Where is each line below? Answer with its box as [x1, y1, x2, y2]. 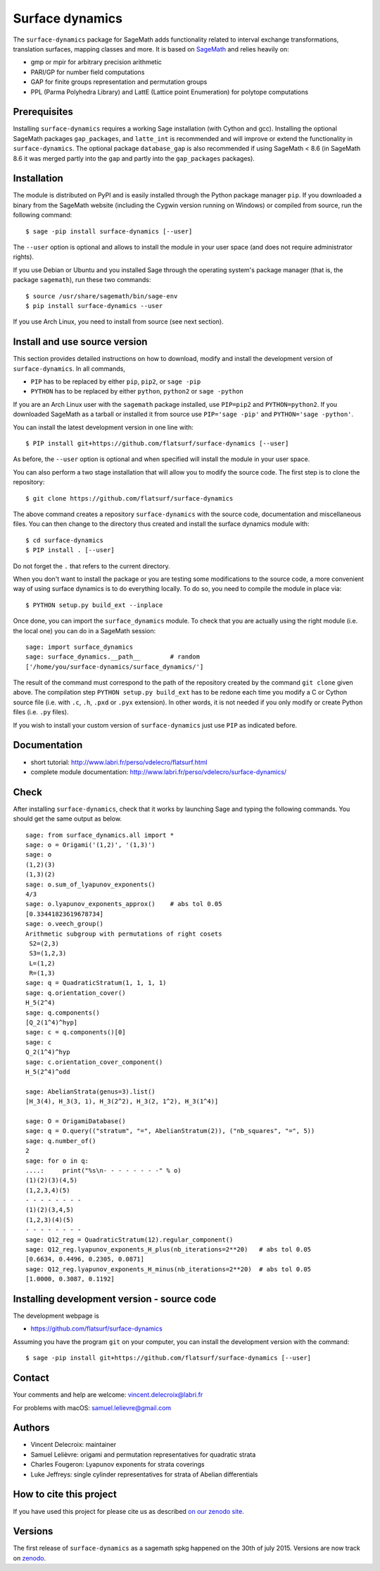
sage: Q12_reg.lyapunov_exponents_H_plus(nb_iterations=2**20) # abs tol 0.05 [25, 1245, 312, 1254]
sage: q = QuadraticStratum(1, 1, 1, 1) [25, 979, 167, 987]
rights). [13, 252, 34, 261]
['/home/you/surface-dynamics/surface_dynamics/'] [25, 663, 204, 671]
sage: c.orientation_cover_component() [25, 1058, 163, 1066]
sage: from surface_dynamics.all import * [25, 831, 175, 839]
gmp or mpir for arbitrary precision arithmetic [30, 58, 162, 66]
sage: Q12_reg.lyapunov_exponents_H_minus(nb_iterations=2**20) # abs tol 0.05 [25, 1265, 312, 1273]
